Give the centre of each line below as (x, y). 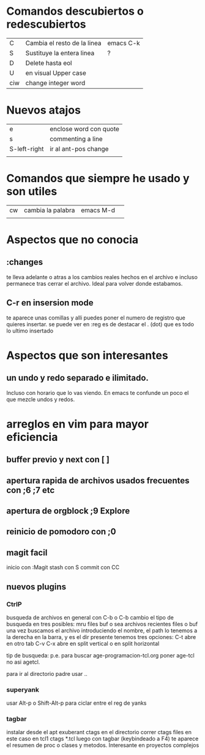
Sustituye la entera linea (60, 53)
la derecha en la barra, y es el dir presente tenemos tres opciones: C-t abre (101, 637)
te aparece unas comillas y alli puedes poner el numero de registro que (96, 318)
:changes (25, 262)
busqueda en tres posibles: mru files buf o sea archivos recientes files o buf (102, 624)
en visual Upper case (56, 73)
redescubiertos (47, 24)
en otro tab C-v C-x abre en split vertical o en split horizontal (83, 643)
